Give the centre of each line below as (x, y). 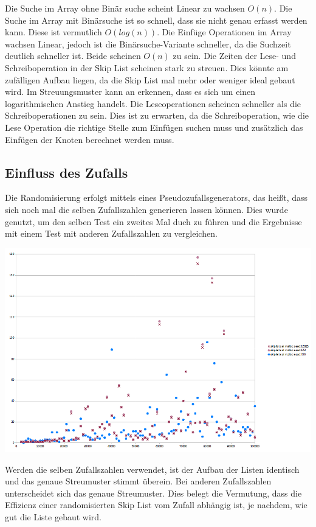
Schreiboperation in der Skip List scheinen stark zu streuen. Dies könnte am (147, 67)
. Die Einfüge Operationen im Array (224, 32)
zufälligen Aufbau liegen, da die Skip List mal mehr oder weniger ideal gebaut (150, 79)
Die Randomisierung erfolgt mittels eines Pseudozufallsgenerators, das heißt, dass (156, 197)
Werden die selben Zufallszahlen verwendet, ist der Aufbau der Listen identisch (152, 469)
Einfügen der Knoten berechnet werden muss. (90, 139)
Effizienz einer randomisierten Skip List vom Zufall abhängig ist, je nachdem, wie (156, 505)
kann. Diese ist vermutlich (53, 32)
